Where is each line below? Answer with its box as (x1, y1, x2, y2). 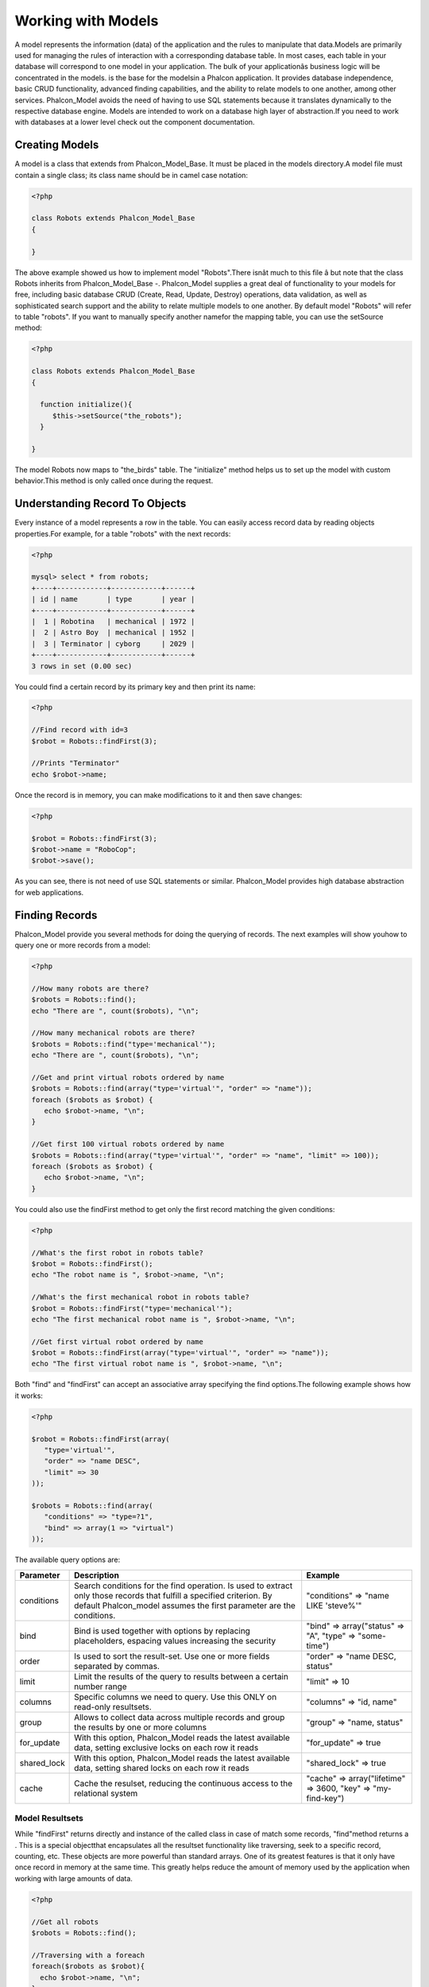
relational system (74, 1788, 138, 1799)
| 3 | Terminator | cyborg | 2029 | (31, 639, 195, 648)
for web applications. (14, 887, 84, 897)
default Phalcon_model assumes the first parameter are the (74, 1600, 296, 1611)
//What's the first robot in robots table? (31, 1248, 204, 1257)
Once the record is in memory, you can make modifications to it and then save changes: (14, 790, 303, 800)
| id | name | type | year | (31, 595, 195, 604)
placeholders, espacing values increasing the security (74, 1635, 276, 1646)
